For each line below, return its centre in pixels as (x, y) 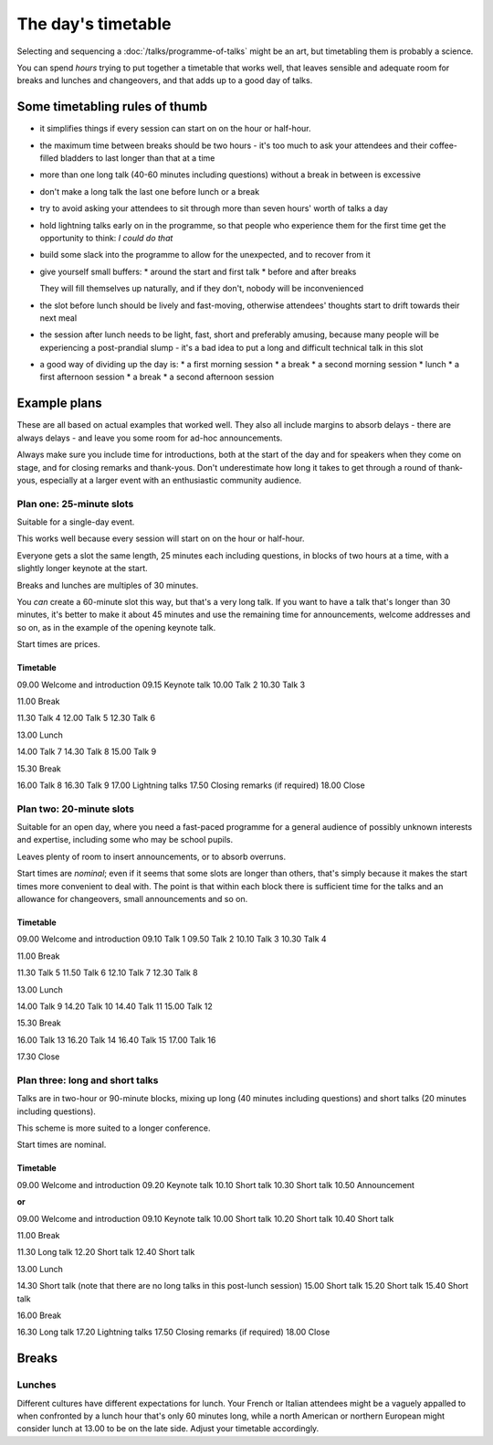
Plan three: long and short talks (88, 1080)
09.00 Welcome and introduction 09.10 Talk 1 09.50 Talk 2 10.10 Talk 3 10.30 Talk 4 (172, 939)
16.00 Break (39, 1315)
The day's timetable (94, 24)
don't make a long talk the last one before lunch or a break (150, 191)
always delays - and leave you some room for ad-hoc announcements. (150, 438)
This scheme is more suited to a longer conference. (114, 1128)
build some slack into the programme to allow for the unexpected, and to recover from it (205, 255)
